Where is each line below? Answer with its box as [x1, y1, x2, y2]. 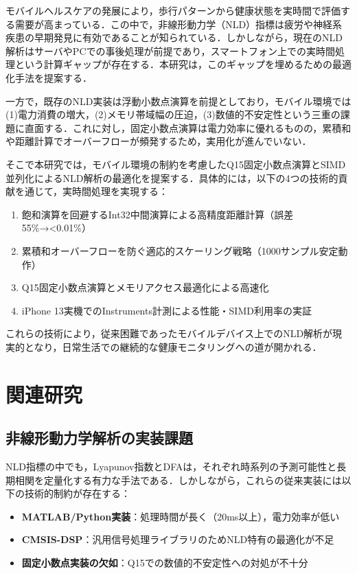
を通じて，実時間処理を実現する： [14, 184, 169, 198]
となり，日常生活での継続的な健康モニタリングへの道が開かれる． [24, 339, 322, 354]
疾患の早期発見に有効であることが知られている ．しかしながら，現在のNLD [5, 30, 343, 45]
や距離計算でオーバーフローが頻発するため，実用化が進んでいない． [5, 134, 312, 148]
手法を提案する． [14, 70, 92, 84]
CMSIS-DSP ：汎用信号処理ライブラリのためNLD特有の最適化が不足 [21, 532, 334, 547]
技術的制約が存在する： [24, 486, 130, 501]
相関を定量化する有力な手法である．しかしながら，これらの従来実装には [14, 472, 342, 487]
